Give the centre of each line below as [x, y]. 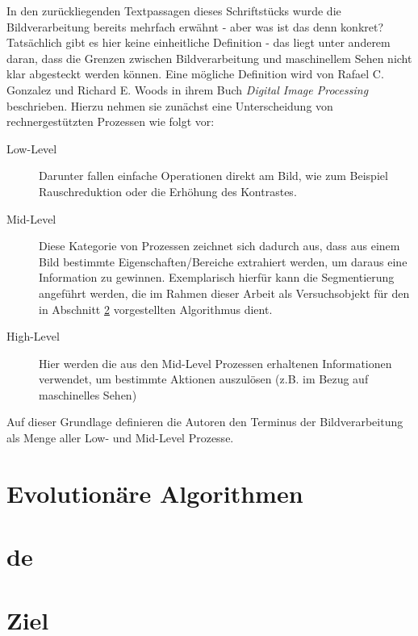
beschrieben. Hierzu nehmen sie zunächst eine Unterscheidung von [170, 105]
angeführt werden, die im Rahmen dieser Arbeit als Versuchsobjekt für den [224, 293]
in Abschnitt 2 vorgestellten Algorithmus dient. [156, 309]
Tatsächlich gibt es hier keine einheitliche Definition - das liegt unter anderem [199, 42]
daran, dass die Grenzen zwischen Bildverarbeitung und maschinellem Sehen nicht [209, 58]
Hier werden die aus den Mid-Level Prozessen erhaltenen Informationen [215, 363]
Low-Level [32, 148]
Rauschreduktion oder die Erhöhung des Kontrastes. [168, 191]
